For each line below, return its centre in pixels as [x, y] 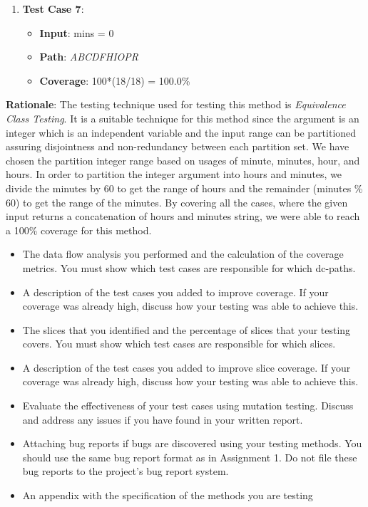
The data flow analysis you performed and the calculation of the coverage [183, 254]
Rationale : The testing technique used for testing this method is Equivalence [176, 104]
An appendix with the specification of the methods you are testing [168, 495]
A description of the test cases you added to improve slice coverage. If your [186, 367]
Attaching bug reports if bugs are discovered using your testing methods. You [192, 443]
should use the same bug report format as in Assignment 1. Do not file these [190, 457]
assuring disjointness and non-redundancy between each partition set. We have [178, 146]
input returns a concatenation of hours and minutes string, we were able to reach [183, 216]
